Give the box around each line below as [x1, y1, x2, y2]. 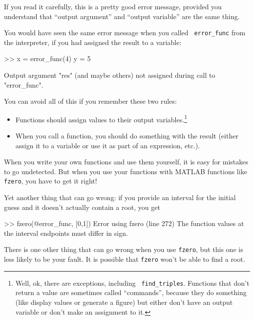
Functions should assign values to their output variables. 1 [15, 113, 187, 124]
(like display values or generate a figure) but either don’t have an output [15, 297, 233, 307]
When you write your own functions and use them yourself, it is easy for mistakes [4, 157, 249, 167]
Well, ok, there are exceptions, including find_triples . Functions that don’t [15, 277, 250, 288]
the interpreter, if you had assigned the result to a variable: [4, 37, 182, 47]
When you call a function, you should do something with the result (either [15, 131, 238, 141]
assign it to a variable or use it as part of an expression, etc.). [15, 140, 200, 150]
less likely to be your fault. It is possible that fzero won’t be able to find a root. [4, 254, 245, 264]
